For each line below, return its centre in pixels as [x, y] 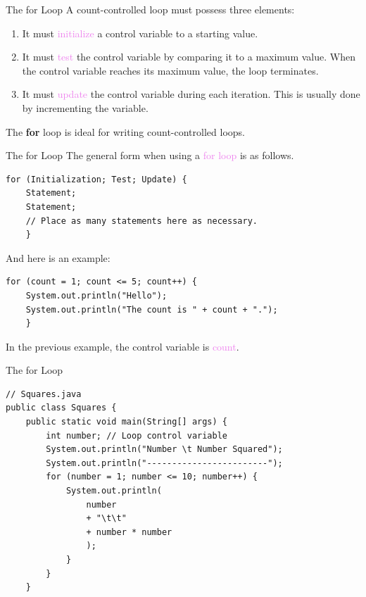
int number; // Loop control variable [137, 435]
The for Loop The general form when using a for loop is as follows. [150, 155]
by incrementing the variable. [85, 107]
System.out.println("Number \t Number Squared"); [164, 450]
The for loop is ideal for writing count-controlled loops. [125, 131]
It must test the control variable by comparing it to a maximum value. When [189, 57]
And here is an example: [58, 257]
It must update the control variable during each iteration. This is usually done [191, 94]
